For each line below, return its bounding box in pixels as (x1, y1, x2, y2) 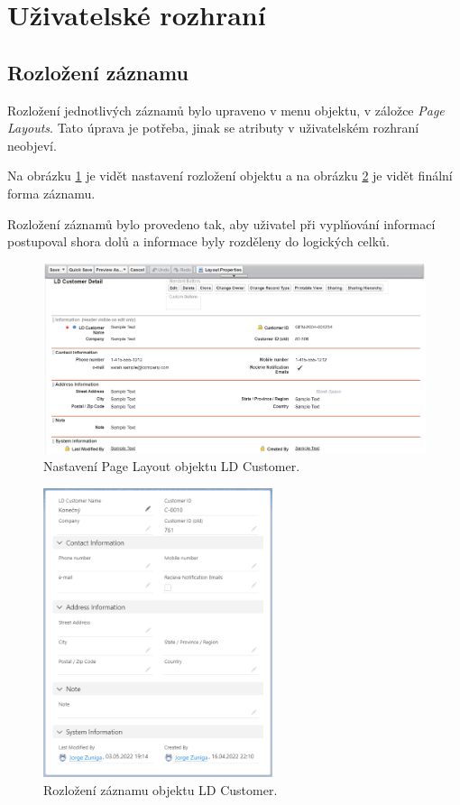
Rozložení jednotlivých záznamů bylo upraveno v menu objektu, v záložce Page (7, 100, 445, 119)
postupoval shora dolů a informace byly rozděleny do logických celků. (7, 232, 390, 251)
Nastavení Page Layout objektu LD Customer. (43, 457, 300, 476)
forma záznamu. (7, 183, 96, 202)
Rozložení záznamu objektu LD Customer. (43, 780, 278, 799)
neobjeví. (7, 135, 57, 154)
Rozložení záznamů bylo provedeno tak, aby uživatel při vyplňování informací (7, 214, 436, 233)
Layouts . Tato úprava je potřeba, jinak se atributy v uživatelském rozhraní (7, 118, 419, 137)
